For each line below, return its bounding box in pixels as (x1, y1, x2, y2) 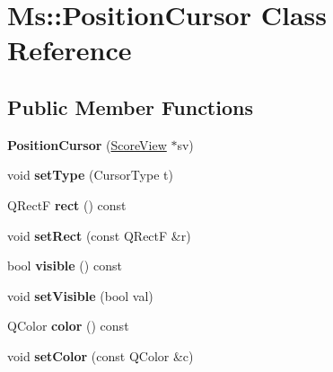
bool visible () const (7, 256, 122, 275)
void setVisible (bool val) (7, 286, 153, 305)
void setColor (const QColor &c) (7, 346, 194, 365)
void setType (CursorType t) (7, 165, 173, 184)
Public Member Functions (7, 93, 253, 120)
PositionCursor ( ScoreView (7, 135, 167, 154)
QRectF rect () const (7, 195, 127, 214)
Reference (7, 31, 132, 68)
